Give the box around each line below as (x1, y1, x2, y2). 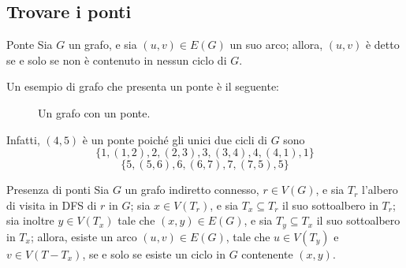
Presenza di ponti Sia (6, 181, 110, 198)
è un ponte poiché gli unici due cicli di (82, 131, 267, 147)
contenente (241, 245, 293, 262)
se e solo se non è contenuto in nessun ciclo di (6, 51, 227, 68)
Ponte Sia (6, 36, 53, 53)
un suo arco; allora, (229, 36, 323, 53)
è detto (365, 36, 400, 53)
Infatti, (6, 131, 40, 147)
